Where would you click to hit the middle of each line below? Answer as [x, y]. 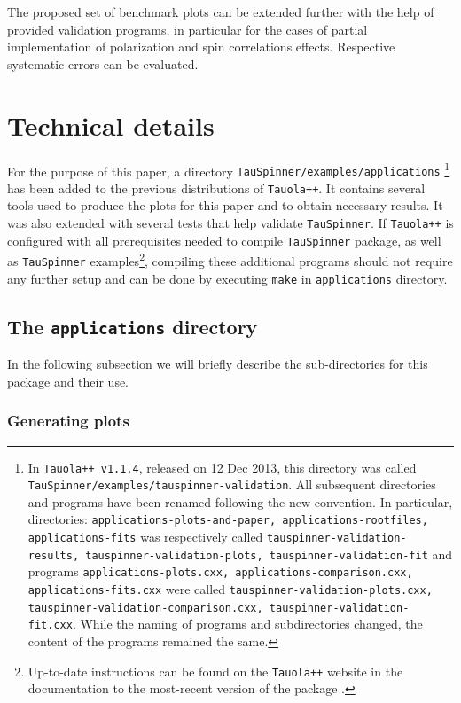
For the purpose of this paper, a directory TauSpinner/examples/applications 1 [229, 169]
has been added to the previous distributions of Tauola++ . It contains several [216, 187]
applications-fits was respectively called [145, 537]
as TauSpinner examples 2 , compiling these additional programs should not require [230, 260]
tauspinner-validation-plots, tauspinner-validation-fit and [269, 554]
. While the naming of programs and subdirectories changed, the [247, 624]
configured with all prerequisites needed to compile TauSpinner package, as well [224, 240]
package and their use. [68, 381]
